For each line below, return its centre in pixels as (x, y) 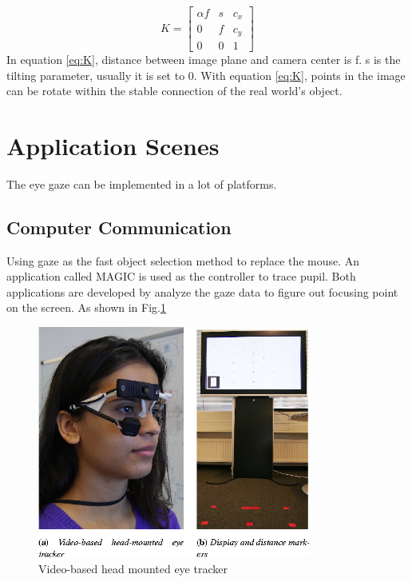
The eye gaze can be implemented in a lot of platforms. (142, 183)
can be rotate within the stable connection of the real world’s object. (174, 91)
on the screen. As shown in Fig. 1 (86, 307)
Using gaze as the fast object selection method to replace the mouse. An (183, 260)
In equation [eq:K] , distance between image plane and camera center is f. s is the (204, 59)
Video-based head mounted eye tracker (133, 568)
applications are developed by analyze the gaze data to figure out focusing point (202, 291)
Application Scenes (113, 145)
